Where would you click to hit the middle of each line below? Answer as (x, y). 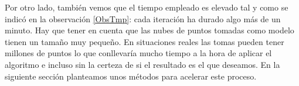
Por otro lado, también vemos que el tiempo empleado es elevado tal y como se (147, 7)
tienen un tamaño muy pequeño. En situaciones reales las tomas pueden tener (145, 41)
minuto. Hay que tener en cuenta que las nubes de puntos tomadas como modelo (149, 30)
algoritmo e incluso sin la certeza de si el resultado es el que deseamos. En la (142, 64)
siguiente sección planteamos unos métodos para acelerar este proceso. (131, 76)
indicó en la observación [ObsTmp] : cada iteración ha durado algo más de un (143, 18)
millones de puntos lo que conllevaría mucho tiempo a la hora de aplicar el (138, 53)
